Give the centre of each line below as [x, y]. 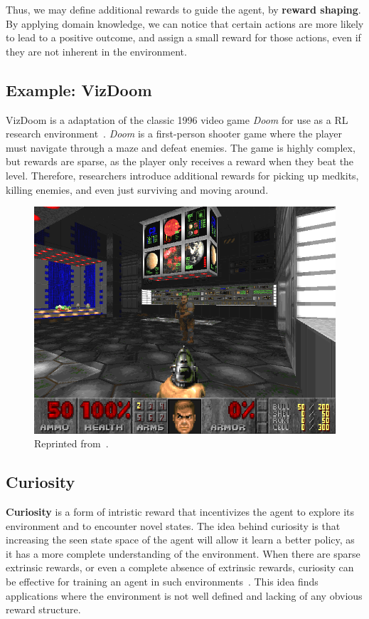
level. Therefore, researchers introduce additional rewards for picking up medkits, [182, 175]
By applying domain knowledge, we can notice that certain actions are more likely [185, 23]
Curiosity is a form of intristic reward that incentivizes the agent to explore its [180, 512]
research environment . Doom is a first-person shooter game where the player [174, 134]
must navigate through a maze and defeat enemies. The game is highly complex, [181, 147]
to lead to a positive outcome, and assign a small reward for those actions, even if [183, 37]
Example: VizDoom [79, 89]
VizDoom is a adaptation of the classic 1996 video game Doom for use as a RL [177, 119]
